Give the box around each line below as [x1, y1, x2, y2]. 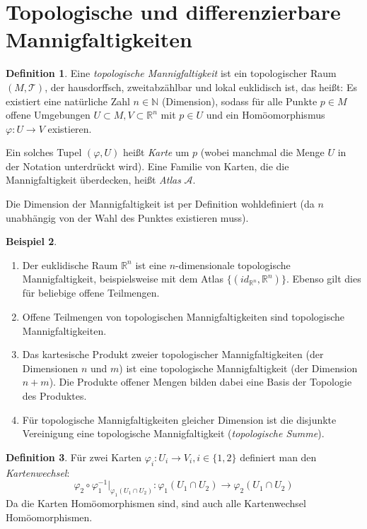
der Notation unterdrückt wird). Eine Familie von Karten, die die [6, 158, 289, 173]
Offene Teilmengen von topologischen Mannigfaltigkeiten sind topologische [22, 309, 345, 324]
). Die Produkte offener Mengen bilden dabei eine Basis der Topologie [49, 374, 352, 389]
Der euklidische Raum [22, 257, 118, 272]
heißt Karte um [123, 145, 190, 160]
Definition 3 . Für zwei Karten [6, 449, 142, 464]
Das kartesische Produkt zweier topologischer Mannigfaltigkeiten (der [22, 347, 324, 362]
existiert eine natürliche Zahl [6, 93, 130, 108]
